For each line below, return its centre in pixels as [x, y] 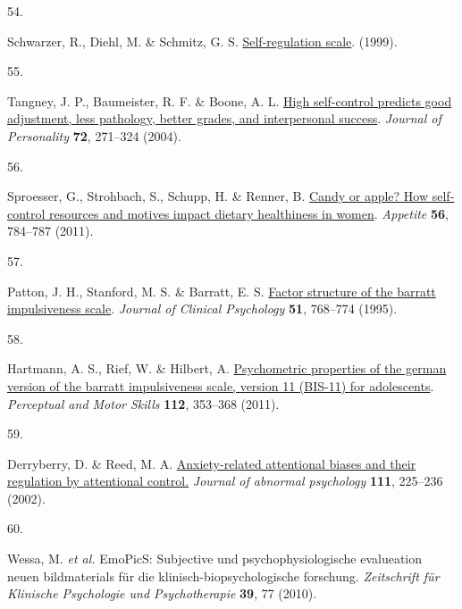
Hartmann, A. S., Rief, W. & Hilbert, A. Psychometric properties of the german [227, 368]
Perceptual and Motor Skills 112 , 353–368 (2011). [143, 403]
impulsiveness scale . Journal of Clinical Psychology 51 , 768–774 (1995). [202, 309]
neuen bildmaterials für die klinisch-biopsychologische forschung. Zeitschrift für [223, 576]
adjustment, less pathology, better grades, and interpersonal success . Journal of [224, 118]
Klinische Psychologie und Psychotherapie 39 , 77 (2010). [162, 593]
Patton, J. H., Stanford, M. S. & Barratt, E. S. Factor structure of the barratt [222, 291]
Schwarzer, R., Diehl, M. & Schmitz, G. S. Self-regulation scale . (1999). [202, 41]
